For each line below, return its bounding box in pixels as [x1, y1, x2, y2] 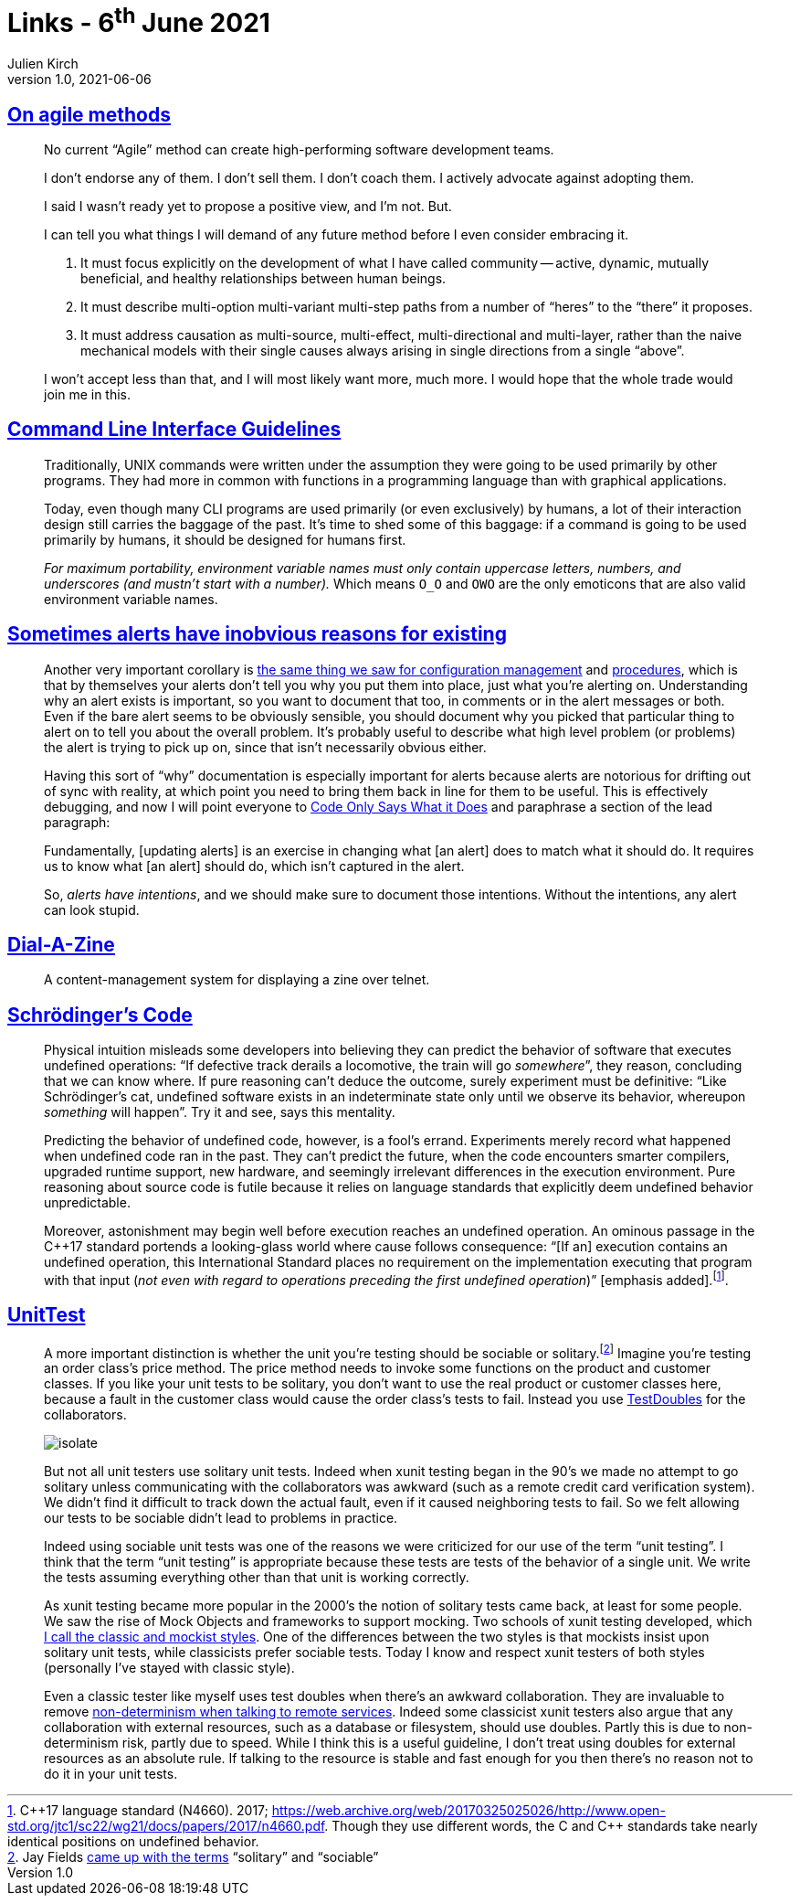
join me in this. [44, 386, 132, 402]
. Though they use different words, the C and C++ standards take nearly [324, 1818, 758, 1834]
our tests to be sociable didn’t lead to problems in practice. [44, 1510, 398, 1526]
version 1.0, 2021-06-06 [7, 71, 152, 88]
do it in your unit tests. [44, 1766, 178, 1782]
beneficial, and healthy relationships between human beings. [80, 270, 447, 286]
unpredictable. [44, 1195, 131, 1211]
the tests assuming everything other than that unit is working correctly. [44, 1569, 469, 1586]
